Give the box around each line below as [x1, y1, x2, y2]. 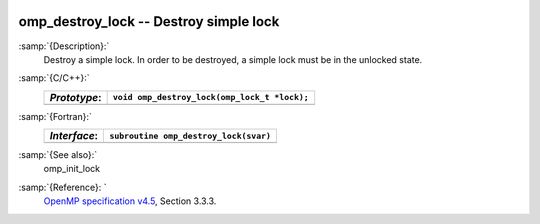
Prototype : [49, 90, 102, 104]
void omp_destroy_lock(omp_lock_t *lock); [112, 92, 309, 103]
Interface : [49, 129, 99, 143]
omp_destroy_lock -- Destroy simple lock [18, 13, 280, 30]
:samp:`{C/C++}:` [18, 72, 90, 84]
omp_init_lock [43, 163, 101, 175]
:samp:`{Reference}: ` [18, 181, 107, 193]
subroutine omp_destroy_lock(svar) [109, 130, 272, 141]
